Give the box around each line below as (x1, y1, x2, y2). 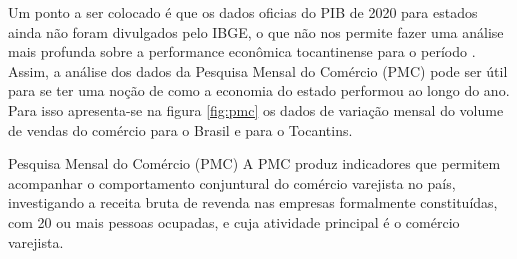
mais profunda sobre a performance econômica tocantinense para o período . (8, 41, 476, 62)
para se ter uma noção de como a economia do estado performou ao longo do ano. (8, 80, 510, 101)
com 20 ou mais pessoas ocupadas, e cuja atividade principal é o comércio (8, 211, 460, 232)
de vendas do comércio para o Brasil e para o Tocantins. (8, 119, 353, 140)
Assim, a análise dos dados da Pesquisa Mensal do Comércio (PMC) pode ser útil (8, 60, 508, 81)
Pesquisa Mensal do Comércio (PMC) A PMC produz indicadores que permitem (8, 153, 501, 174)
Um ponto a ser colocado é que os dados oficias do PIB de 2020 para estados (8, 2, 478, 22)
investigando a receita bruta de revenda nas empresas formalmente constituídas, (8, 192, 498, 213)
